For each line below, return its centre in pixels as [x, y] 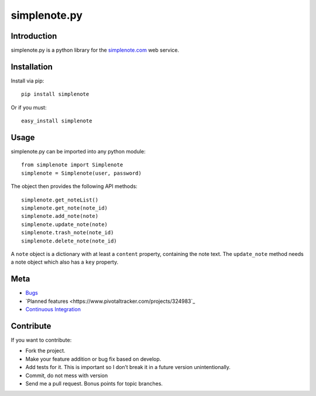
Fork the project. [45, 351]
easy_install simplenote [57, 121]
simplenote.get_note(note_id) [65, 208]
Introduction [34, 36]
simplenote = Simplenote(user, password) [81, 173]
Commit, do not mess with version [67, 375]
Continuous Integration [53, 309]
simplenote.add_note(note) [60, 216]
